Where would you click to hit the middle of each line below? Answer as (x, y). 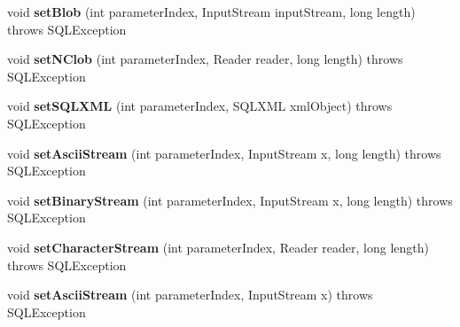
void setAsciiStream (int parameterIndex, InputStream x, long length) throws (224, 153)
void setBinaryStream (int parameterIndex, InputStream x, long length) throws (230, 200)
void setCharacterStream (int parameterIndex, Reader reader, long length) (218, 247)
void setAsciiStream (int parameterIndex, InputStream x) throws (190, 295)
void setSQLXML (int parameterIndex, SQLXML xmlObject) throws (200, 106)
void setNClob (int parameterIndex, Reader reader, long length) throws (205, 59)
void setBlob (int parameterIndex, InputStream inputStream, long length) (211, 12)
